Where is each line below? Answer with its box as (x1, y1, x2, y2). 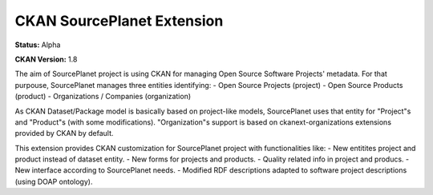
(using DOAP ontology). (14, 177, 93, 186)
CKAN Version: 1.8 (14, 54, 78, 64)
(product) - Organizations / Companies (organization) (14, 92, 192, 101)
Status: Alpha (14, 40, 61, 50)
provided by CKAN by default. (14, 129, 114, 138)
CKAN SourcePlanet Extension (14, 12, 224, 30)
